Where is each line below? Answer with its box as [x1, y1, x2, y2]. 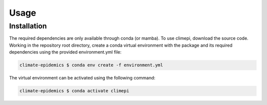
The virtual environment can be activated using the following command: [9, 75, 156, 81]
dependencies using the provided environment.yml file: [9, 49, 122, 55]
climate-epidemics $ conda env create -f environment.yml [19, 62, 163, 68]
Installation [9, 22, 47, 30]
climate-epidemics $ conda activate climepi [19, 88, 130, 94]
